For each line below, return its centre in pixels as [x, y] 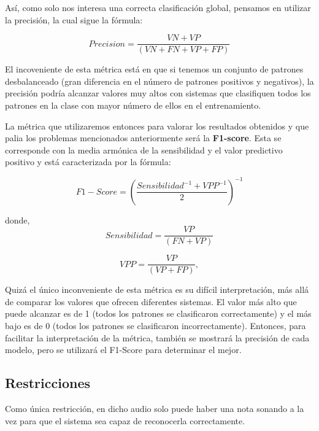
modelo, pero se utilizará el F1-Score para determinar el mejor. [123, 350]
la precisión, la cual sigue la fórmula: [74, 19]
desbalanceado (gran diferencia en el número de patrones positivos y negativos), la [159, 81]
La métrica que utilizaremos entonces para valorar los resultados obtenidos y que [157, 126]
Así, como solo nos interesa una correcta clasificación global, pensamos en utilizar [158, 7]
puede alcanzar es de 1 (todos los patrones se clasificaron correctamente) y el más [158, 313]
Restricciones [48, 383]
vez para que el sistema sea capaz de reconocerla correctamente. [125, 420]
